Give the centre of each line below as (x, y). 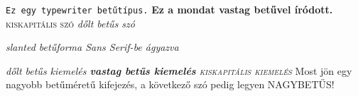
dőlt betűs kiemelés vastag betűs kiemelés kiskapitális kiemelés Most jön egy (179, 70)
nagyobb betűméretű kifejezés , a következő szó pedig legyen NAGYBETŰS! (170, 84)
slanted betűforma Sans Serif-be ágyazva (92, 47)
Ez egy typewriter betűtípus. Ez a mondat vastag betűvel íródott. (169, 9)
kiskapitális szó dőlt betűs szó (70, 23)
